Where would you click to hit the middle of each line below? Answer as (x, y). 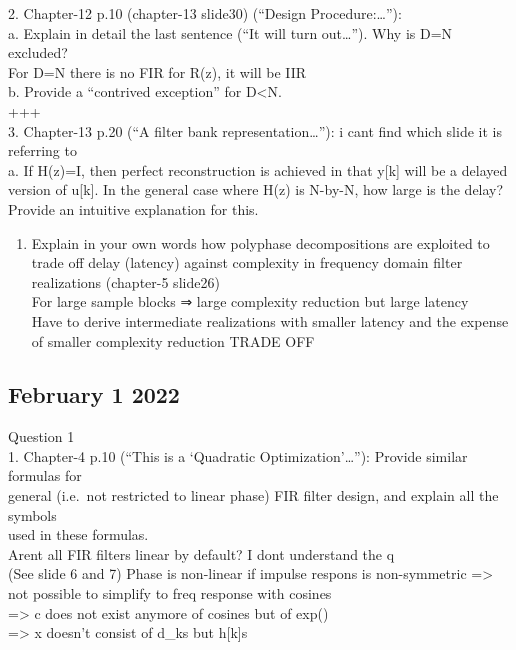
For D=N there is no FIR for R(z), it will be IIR (157, 71)
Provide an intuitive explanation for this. (133, 208)
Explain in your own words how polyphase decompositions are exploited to (260, 242)
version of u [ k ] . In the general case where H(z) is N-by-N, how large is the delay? (256, 189)
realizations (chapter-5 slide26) (125, 281)
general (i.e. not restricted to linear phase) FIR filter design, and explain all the (253, 495)
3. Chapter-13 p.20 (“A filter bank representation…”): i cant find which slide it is (255, 130)
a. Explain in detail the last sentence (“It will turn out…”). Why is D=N (230, 32)
